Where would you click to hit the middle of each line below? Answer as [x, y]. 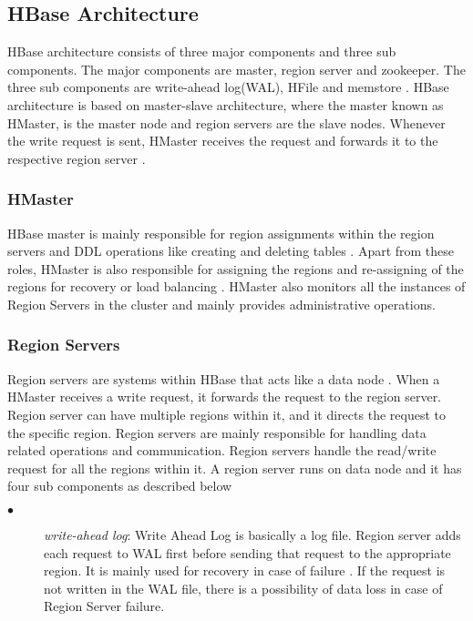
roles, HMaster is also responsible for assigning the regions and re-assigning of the [236, 268]
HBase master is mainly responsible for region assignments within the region [221, 233]
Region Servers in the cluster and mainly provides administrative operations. [221, 304]
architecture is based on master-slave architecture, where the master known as [226, 104]
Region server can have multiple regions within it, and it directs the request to [226, 414]
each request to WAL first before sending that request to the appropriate [247, 552]
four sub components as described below [120, 486]
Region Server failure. [104, 606]
